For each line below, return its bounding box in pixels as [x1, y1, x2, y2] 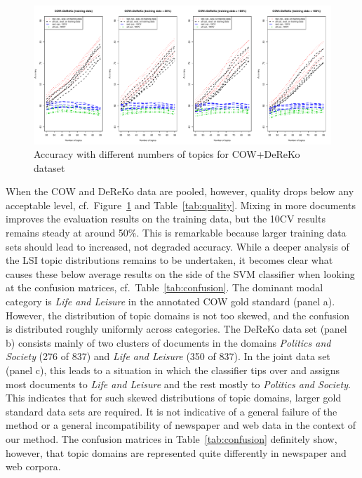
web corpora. [6, 459, 61, 474]
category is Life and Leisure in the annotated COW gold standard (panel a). [6, 294, 335, 309]
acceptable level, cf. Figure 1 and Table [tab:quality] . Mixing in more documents [6, 197, 356, 212]
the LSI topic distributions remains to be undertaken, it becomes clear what [6, 253, 333, 267]
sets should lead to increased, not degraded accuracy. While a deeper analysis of [6, 239, 349, 253]
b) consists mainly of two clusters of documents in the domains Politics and [6, 335, 331, 350]
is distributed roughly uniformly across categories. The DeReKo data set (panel [6, 321, 347, 336]
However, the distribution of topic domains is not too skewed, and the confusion [6, 307, 350, 322]
